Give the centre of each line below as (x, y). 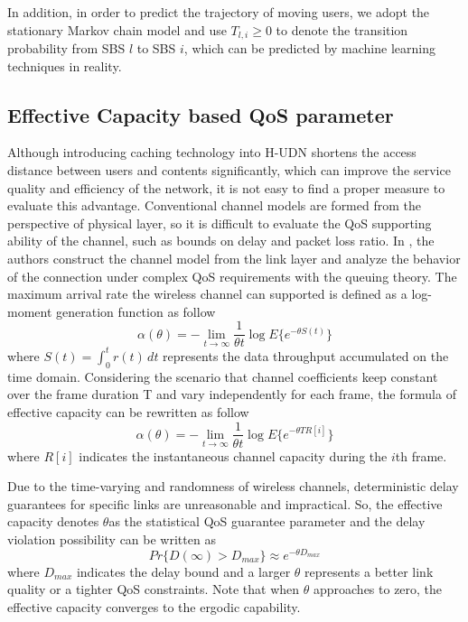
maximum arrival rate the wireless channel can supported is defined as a (207, 294)
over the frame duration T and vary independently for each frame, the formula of (232, 394)
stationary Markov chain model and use (117, 29)
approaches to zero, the (378, 589)
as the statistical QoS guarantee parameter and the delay (267, 521)
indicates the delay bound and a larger (183, 571)
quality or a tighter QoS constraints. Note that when (154, 589)
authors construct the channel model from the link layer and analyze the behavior (234, 258)
